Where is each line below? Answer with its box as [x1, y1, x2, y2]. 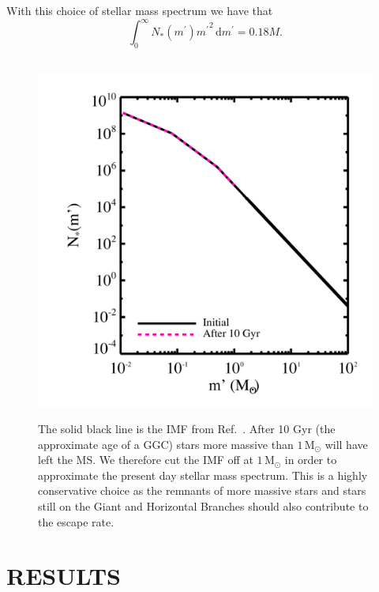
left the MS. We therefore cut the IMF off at [38, 451, 253, 468]
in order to [284, 451, 337, 468]
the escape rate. [38, 513, 114, 530]
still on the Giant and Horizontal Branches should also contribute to [38, 497, 369, 514]
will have [325, 436, 368, 452]
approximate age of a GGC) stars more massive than [38, 436, 294, 452]
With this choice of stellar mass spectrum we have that [6, 2, 273, 18]
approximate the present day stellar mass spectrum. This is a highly [38, 466, 368, 483]
